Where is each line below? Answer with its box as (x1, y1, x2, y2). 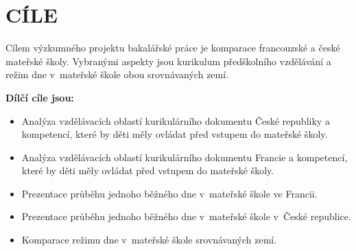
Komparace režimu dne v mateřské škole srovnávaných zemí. (21, 232, 277, 247)
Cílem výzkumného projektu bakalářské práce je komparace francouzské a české (5, 40, 340, 55)
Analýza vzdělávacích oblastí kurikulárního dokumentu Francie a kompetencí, (21, 150, 348, 164)
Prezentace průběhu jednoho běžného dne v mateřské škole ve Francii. (21, 186, 318, 200)
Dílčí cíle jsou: (5, 90, 74, 104)
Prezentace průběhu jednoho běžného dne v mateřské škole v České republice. (21, 209, 351, 224)
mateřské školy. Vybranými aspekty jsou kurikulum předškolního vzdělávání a (5, 53, 331, 68)
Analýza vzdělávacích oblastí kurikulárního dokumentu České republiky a (21, 113, 330, 128)
